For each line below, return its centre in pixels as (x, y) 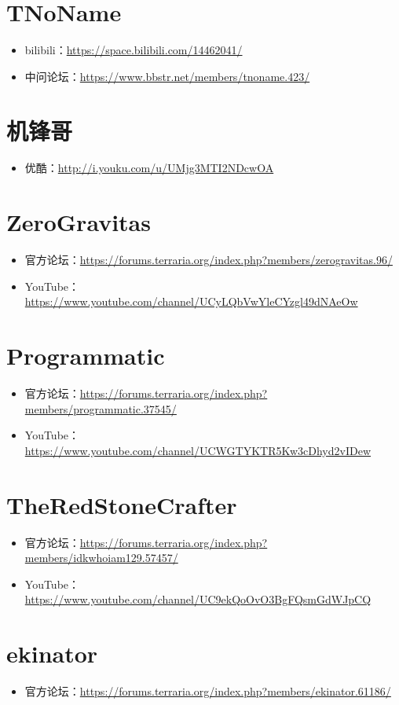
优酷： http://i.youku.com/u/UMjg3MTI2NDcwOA (149, 168)
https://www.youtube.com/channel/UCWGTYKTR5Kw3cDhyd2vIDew (198, 450)
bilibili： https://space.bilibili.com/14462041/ (134, 50)
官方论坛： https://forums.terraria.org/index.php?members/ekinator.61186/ (208, 691)
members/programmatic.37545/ (101, 408)
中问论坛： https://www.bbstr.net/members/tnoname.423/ (167, 76)
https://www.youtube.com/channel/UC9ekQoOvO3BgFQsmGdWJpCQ (198, 599)
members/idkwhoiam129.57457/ (101, 558)
